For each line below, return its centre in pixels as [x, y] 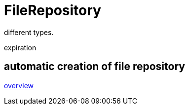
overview [19, 85]
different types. [29, 32]
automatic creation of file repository [94, 67]
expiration [20, 47]
